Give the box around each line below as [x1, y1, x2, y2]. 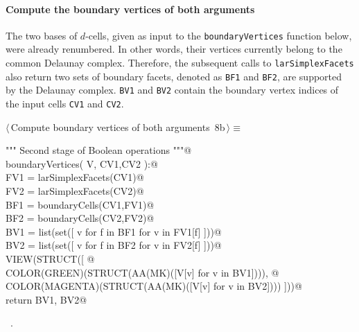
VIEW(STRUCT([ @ [6, 252, 95, 266]
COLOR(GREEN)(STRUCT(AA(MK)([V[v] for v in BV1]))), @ [6, 265, 279, 279]
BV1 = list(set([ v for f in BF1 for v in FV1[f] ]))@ [6, 224, 222, 238]
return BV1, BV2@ [6, 292, 87, 306]
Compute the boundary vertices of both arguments [6, 1, 255, 16]
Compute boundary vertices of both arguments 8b [10, 119, 225, 134]
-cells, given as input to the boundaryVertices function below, [85, 28, 352, 42]
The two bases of [6, 28, 78, 42]
